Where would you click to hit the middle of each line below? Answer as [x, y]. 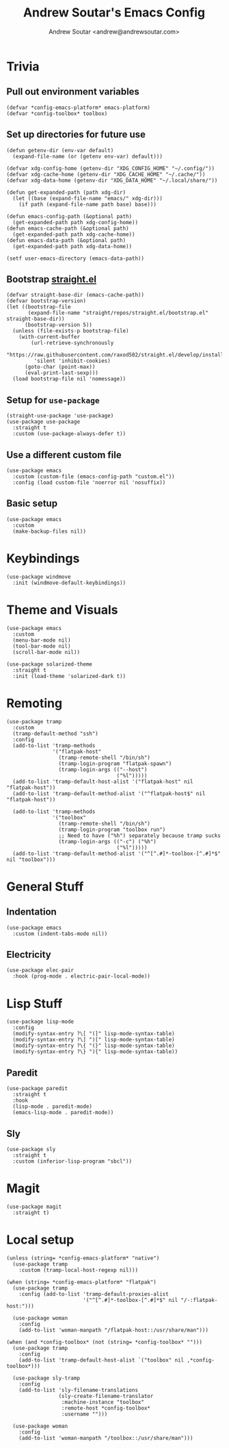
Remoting [35, 703]
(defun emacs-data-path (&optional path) [66, 240]
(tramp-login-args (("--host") [103, 769]
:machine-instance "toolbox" [103, 1402]
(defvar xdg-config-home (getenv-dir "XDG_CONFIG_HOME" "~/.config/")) [110, 168]
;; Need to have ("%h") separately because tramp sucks [140, 835]
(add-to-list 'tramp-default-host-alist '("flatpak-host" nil [103, 782]
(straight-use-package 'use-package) [60, 416]
